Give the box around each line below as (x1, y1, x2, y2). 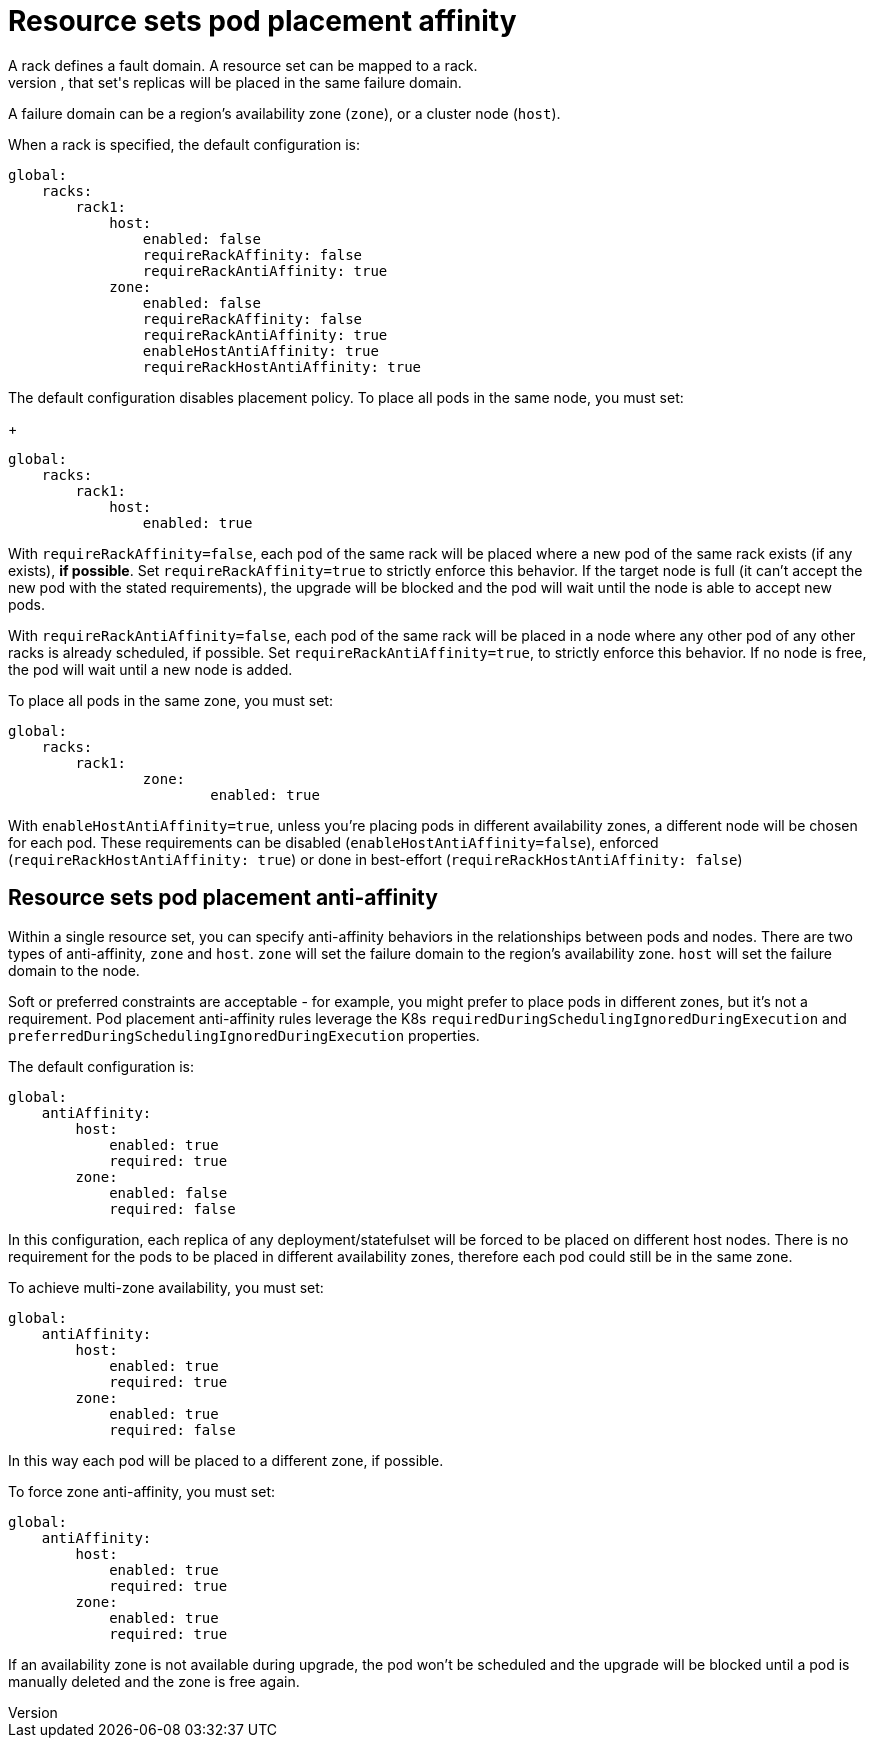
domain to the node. (8, 961, 140, 979)
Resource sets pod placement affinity (8, 4, 517, 38)
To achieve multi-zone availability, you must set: (8, 1278, 324, 1296)
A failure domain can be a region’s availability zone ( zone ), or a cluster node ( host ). (8, 104, 561, 122)
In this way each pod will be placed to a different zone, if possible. (8, 1451, 444, 1469)
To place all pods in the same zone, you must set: (8, 691, 333, 709)
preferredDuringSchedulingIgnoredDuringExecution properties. (8, 1026, 480, 1044)
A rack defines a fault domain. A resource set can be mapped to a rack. (8, 56, 478, 74)
